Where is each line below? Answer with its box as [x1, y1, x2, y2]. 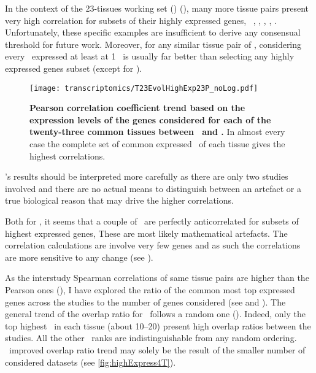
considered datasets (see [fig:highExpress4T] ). [5, 355, 176, 368]
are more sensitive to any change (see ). [5, 250, 153, 263]
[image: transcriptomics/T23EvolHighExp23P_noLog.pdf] [29, 83, 258, 93]
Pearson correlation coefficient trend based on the [29, 101, 245, 114]
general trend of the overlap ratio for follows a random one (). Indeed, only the [5, 307, 306, 320]
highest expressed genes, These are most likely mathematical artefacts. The [5, 226, 288, 239]
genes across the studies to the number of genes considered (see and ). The [5, 295, 286, 308]
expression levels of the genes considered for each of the [29, 113, 271, 126]
